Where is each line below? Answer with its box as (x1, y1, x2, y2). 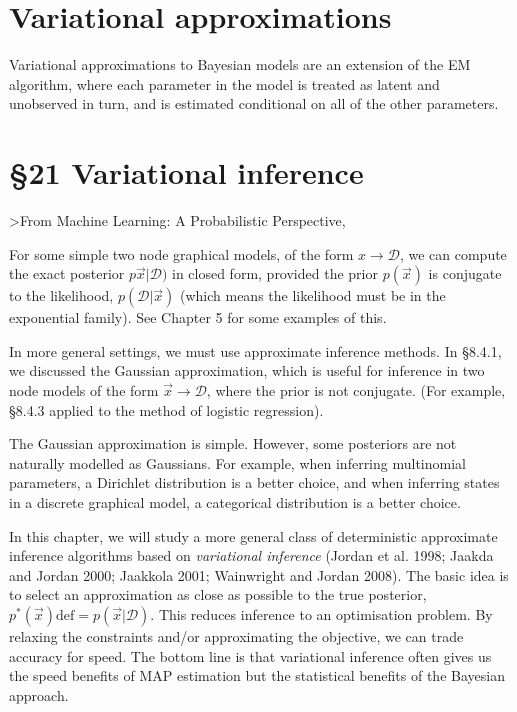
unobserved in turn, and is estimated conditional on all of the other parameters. (9, 93, 499, 114)
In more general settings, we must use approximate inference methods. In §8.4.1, (9, 340, 502, 361)
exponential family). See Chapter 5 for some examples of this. (9, 307, 387, 328)
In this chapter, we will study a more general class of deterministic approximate (9, 525, 498, 546)
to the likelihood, (9, 285, 114, 306)
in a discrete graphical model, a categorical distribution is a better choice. (9, 491, 461, 512)
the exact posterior (9, 263, 125, 284)
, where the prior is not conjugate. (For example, (206, 380, 506, 400)
